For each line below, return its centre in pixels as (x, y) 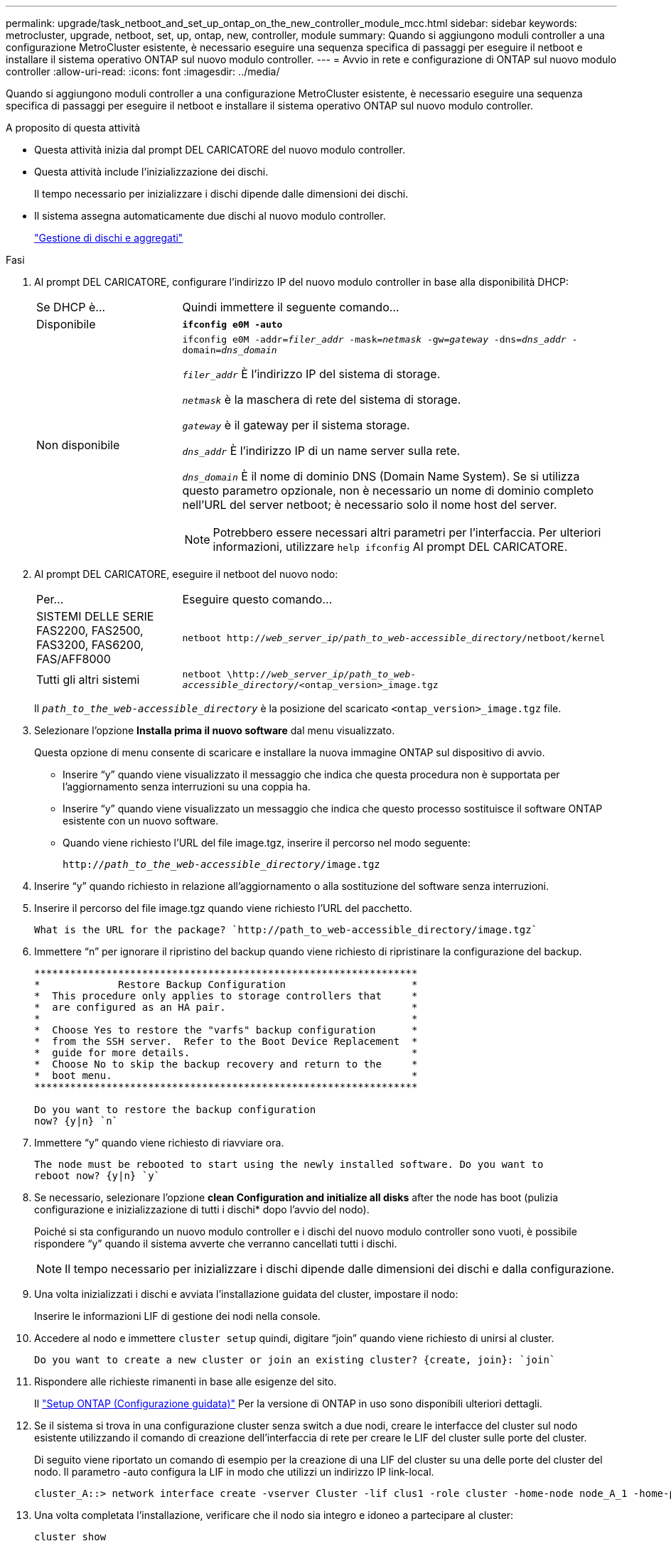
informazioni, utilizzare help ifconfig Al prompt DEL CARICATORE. (390, 547)
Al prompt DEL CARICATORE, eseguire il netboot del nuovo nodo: (186, 574)
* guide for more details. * (226, 1053)
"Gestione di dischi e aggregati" (109, 238)
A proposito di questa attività (73, 128)
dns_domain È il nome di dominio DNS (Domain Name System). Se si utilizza (381, 476)
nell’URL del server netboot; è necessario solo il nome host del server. (370, 505)
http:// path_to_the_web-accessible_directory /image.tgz (221, 864)
